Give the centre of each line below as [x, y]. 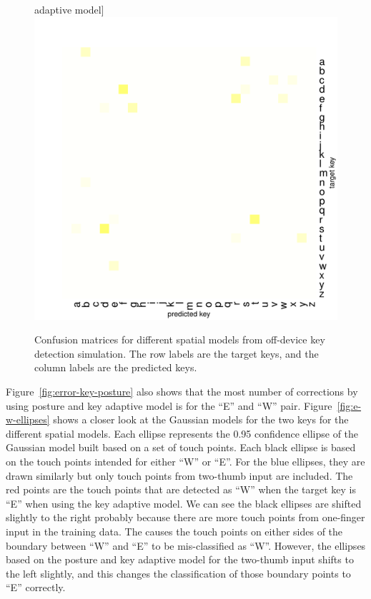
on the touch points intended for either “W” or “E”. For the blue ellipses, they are [185, 461]
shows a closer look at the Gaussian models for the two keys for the [201, 419]
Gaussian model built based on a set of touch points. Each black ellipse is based [181, 447]
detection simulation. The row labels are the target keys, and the [177, 353]
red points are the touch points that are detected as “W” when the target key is [181, 489]
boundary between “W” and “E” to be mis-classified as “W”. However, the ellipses [186, 545]
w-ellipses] [28, 419]
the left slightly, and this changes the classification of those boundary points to [178, 573]
